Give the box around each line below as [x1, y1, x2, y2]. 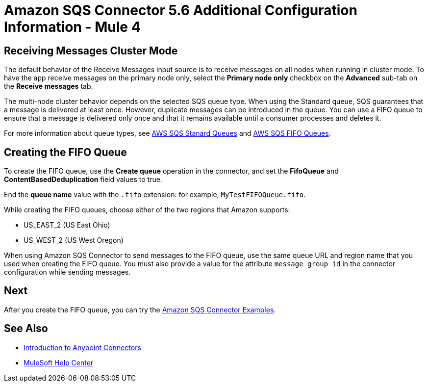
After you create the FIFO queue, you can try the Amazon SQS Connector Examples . [4, 305, 276, 314]
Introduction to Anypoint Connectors [24, 343, 141, 352]
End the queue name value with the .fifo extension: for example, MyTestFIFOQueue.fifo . [4, 190, 306, 199]
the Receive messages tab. [4, 82, 93, 91]
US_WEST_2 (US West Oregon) [24, 236, 124, 245]
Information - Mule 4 [4, 19, 141, 35]
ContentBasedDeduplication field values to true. [4, 175, 162, 184]
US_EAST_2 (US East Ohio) [24, 221, 110, 230]
